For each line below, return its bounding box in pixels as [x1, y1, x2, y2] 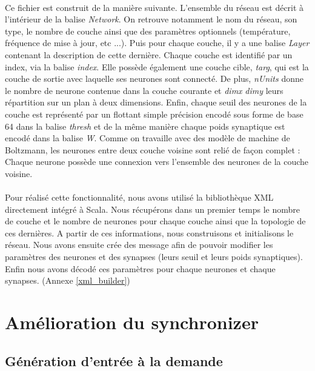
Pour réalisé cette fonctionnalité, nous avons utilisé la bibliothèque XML [5, 191, 274, 204]
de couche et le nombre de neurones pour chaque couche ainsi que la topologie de [5, 215, 306, 227]
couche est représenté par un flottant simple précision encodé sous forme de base [5, 107, 303, 120]
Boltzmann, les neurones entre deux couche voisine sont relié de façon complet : [5, 143, 300, 156]
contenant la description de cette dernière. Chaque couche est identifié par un [5, 48, 293, 61]
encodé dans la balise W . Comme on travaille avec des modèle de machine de [5, 132, 290, 144]
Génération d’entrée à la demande [5, 351, 223, 370]
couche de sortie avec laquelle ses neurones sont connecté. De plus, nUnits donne [5, 72, 303, 85]
